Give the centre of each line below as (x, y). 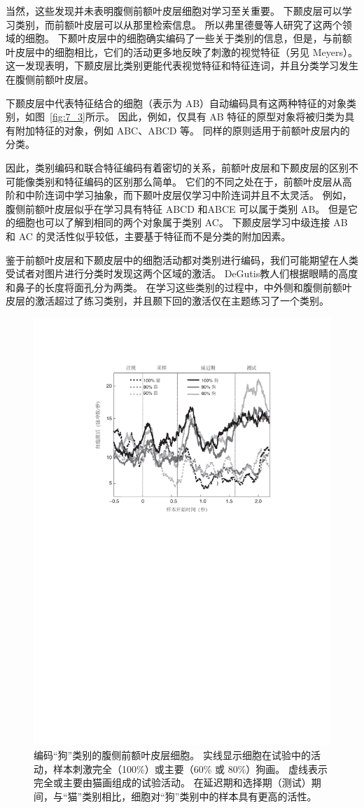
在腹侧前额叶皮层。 (50, 79)
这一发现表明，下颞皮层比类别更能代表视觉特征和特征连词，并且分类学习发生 (182, 65)
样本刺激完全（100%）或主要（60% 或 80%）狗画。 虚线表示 (190, 768)
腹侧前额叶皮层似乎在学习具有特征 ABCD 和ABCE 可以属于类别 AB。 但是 (177, 208)
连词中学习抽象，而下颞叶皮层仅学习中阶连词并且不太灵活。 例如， (198, 195)
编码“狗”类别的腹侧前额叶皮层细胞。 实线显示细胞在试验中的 (172, 755)
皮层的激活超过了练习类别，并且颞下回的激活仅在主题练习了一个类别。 (167, 301)
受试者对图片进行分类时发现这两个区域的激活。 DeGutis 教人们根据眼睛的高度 (182, 273)
